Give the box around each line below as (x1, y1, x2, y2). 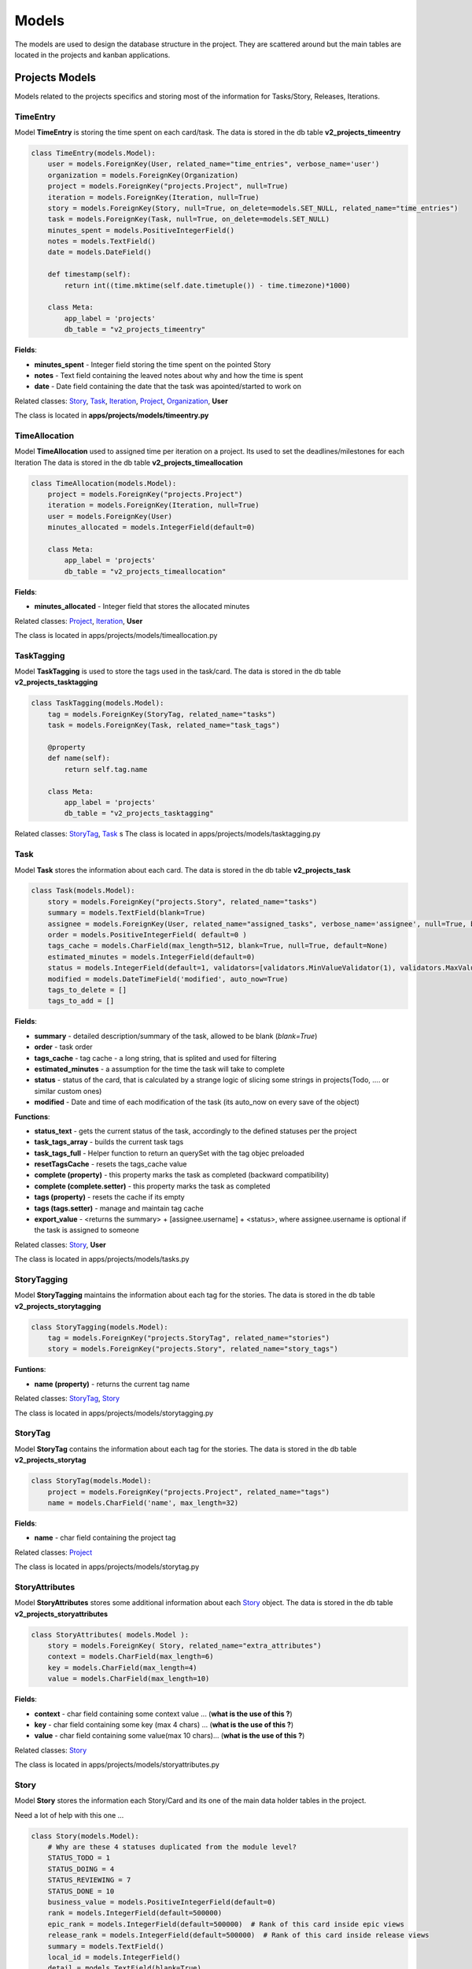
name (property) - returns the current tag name (34, 1379, 190, 1389)
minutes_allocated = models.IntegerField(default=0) (47, 523, 256, 532)
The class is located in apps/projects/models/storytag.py (14, 1562, 200, 1571)
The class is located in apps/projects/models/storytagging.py (14, 1408, 214, 1418)
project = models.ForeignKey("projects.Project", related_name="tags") (47, 1487, 330, 1496)
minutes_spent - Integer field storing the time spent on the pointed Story (34, 359, 271, 369)
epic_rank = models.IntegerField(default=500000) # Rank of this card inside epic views (47, 1919, 405, 1929)
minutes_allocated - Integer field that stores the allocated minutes (34, 602, 250, 611)
